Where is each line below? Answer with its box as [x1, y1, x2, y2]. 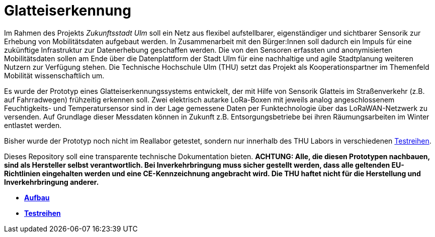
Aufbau [24, 193, 50, 202]
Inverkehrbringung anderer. [4, 177, 99, 186]
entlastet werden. [4, 121, 62, 130]
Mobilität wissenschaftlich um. [4, 71, 105, 80]
